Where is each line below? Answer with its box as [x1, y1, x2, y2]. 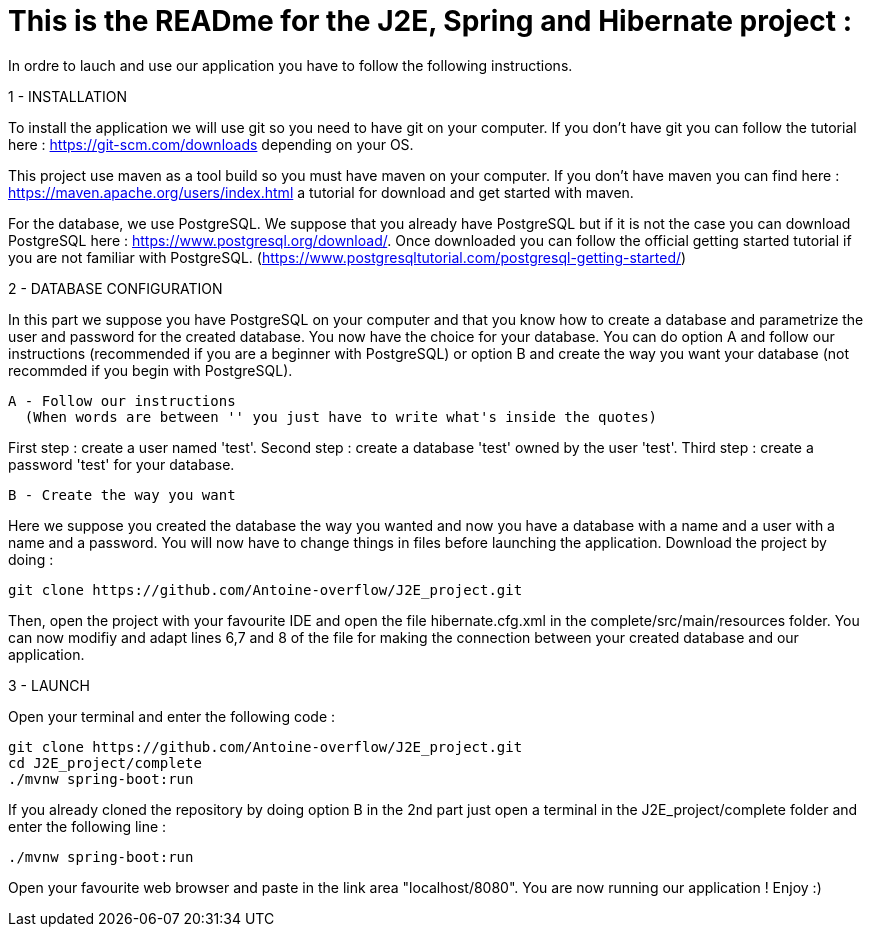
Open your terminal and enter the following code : [8, 707, 336, 725]
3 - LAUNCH [8, 676, 90, 694]
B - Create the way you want [8, 486, 236, 503]
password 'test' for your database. [8, 455, 235, 473]
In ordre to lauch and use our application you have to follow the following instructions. [8, 56, 573, 74]
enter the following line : [8, 817, 167, 835]
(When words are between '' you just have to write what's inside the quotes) [24, 408, 658, 425]
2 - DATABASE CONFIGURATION [8, 279, 223, 297]
